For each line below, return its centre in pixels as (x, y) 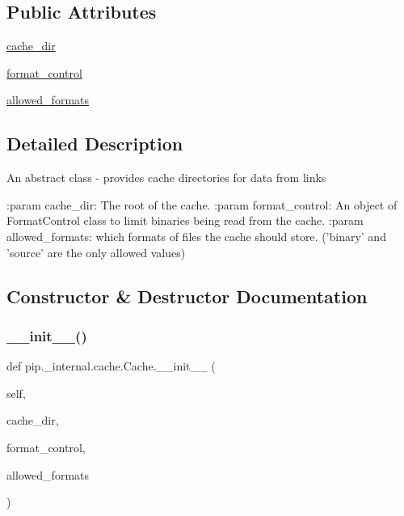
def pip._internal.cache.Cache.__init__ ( (111, 366)
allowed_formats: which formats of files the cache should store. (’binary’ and (196, 236)
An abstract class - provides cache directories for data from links (166, 178)
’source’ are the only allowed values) (96, 252)
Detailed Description (95, 144)
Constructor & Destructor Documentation (187, 296)
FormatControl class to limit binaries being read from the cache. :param (185, 220)
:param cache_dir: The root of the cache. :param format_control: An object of (202, 204)
